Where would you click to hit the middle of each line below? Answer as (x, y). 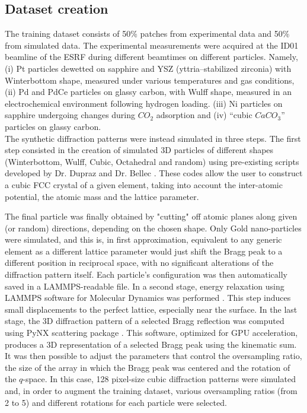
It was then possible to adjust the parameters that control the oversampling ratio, (153, 356)
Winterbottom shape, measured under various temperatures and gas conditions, (150, 80)
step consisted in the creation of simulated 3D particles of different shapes (139, 150)
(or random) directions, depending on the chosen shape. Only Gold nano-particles (153, 228)
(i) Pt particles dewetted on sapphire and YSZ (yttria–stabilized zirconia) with (148, 68)
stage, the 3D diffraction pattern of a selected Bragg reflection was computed (145, 321)
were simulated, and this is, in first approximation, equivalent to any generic (143, 239)
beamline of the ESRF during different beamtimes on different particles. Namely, (151, 57)
